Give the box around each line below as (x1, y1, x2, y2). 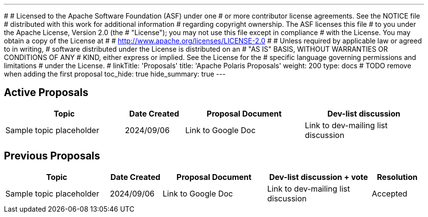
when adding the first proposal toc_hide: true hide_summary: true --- (4, 70, 226, 78)
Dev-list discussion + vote (269, 172, 368, 182)
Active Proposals (4, 86, 88, 99)
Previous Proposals (4, 150, 100, 162)
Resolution (377, 172, 418, 182)
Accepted (372, 188, 407, 198)
